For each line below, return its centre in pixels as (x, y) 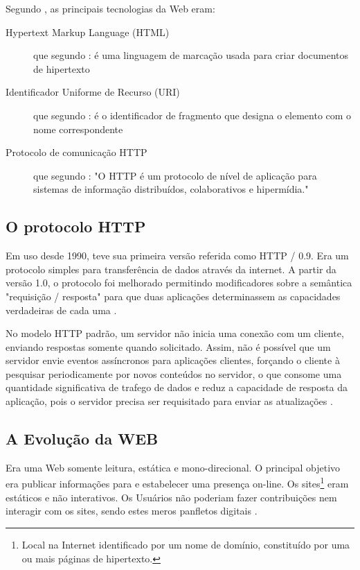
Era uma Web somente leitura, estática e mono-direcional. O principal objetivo (173, 467)
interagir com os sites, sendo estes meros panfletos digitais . (132, 511)
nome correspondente (78, 129)
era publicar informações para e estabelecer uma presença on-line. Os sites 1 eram (177, 483)
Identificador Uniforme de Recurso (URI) (93, 92)
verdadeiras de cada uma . (61, 310)
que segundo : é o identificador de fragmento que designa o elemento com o (192, 115)
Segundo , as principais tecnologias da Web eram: (110, 8)
